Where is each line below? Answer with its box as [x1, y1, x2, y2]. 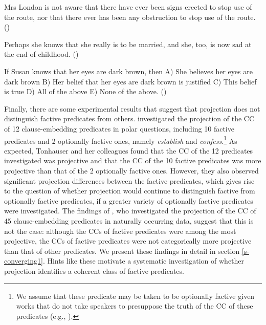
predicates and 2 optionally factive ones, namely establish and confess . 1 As [4, 134, 237, 146]
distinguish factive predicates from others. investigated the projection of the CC [4, 113, 255, 124]
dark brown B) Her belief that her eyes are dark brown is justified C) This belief [4, 76, 257, 86]
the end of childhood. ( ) [4, 49, 79, 59]
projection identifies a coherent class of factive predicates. [4, 265, 184, 276]
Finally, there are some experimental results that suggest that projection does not [4, 103, 260, 114]
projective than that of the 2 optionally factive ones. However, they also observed [4, 165, 259, 176]
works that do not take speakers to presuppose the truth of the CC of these [16, 300, 253, 311]
